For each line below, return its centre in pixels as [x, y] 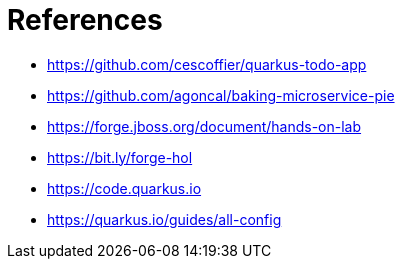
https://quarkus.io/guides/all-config [164, 219]
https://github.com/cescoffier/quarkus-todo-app [207, 64]
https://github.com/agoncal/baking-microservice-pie [221, 95]
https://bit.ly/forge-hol [120, 157]
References [85, 20]
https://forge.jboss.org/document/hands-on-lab [204, 126]
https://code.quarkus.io [124, 188]
